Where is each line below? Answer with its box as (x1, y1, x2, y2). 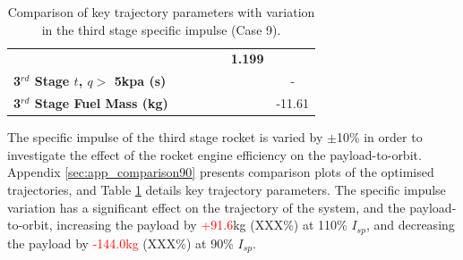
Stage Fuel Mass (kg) (34, 94, 168, 113)
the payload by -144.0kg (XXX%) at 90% (7, 233, 234, 252)
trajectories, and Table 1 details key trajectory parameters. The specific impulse (7, 180, 446, 198)
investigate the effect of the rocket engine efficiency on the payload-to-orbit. (7, 145, 422, 164)
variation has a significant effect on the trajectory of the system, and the (7, 197, 406, 216)
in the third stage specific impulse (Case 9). (41, 20, 281, 38)
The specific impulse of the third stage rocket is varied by (7, 128, 323, 147)
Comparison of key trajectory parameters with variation (7, 3, 315, 21)
